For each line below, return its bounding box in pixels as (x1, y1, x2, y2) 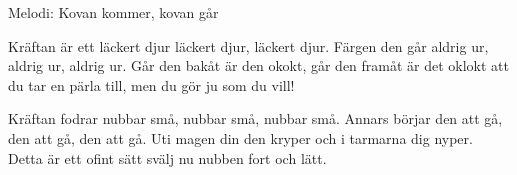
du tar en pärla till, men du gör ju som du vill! (8, 74, 295, 95)
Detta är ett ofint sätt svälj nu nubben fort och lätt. (8, 147, 327, 168)
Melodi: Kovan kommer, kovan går (8, 2, 219, 22)
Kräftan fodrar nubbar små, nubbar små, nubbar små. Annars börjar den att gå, (8, 108, 503, 129)
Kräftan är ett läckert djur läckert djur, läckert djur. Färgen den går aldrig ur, (8, 35, 489, 56)
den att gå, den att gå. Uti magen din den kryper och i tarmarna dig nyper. (8, 127, 473, 148)
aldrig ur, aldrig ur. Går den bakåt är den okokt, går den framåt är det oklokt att (8, 55, 510, 76)
